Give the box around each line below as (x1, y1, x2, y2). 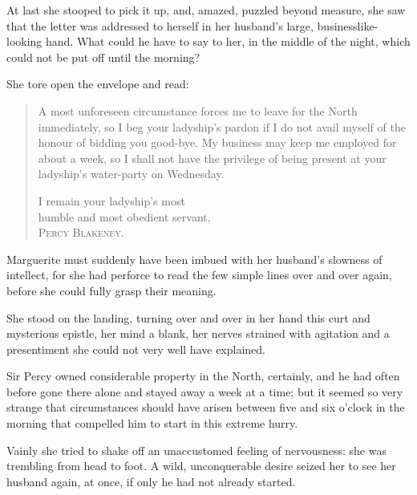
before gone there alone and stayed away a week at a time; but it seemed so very (6, 383, 403, 400)
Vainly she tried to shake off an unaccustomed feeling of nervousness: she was (6, 441, 387, 458)
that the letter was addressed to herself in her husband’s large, (6, 17, 314, 34)
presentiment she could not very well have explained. (6, 340, 265, 357)
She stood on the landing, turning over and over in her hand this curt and (6, 309, 370, 326)
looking (6, 33, 43, 50)
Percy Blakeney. (38, 224, 124, 241)
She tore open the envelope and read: (6, 75, 189, 92)
